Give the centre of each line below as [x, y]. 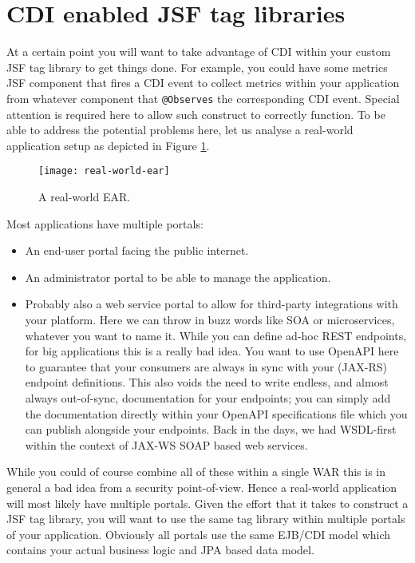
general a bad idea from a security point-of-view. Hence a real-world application [202, 487]
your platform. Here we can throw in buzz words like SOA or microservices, [210, 319]
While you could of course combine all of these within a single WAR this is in [196, 472]
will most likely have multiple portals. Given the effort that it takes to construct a [207, 503]
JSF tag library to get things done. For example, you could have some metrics [197, 67]
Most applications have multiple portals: [105, 223]
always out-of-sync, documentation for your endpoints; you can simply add [208, 397]
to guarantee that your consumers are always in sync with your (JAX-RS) [206, 366]
